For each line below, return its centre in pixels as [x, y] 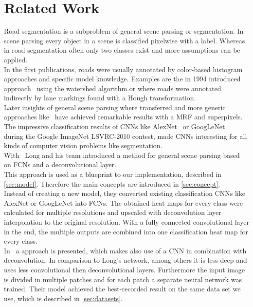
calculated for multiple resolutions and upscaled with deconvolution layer [113, 212]
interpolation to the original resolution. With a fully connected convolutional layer [126, 222]
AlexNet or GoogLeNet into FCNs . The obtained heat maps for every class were [123, 202]
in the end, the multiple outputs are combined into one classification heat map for [126, 231]
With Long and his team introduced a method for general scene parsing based [122, 155]
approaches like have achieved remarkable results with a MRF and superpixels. [123, 117]
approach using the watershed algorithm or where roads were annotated [113, 88]
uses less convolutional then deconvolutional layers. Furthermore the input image [125, 269]
